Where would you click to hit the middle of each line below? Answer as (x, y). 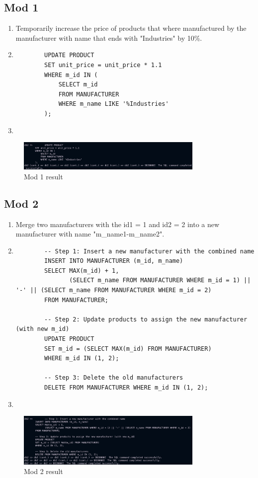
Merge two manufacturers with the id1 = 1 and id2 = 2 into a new (118, 224)
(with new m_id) (43, 329)
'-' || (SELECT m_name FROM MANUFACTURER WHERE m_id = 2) (114, 290)
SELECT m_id (78, 85)
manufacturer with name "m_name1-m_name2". (90, 234)
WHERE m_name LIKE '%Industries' (114, 104)
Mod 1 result (43, 176)
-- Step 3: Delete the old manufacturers (114, 378)
